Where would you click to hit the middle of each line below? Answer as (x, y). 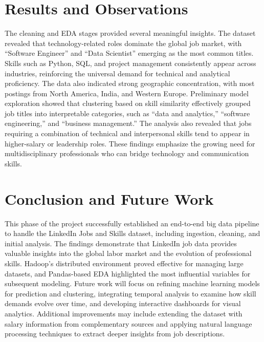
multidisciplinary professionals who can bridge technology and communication (127, 153)
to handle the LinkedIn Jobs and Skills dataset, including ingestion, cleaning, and (133, 233)
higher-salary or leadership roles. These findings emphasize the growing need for (130, 143)
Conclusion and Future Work (109, 198)
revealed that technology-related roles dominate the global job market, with (123, 43)
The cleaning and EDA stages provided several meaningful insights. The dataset (130, 33)
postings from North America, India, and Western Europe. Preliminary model (127, 93)
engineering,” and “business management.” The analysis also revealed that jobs (128, 123)
